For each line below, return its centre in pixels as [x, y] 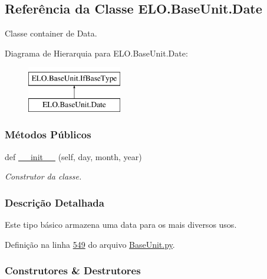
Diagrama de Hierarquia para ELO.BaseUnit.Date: [96, 53]
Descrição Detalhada [55, 202]
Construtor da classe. [43, 176]
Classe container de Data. [51, 33]
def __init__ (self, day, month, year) [73, 156]
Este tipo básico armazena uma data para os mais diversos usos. [121, 225]
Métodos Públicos [48, 134]
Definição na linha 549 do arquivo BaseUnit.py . [90, 244]
